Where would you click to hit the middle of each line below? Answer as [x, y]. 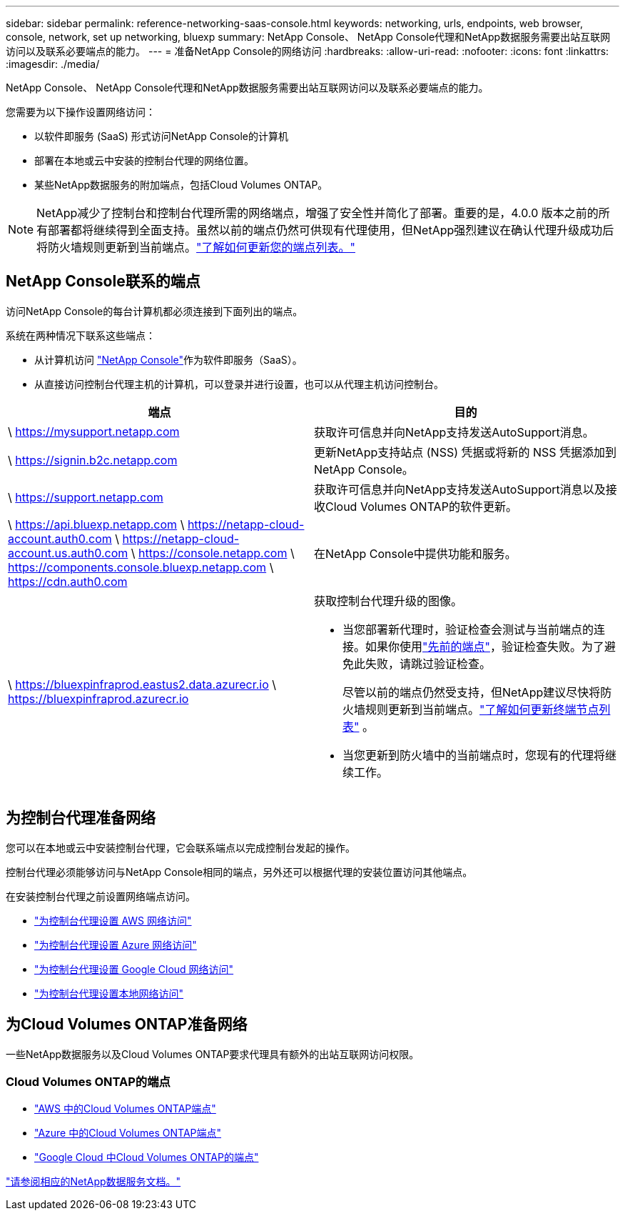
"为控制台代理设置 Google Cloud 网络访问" [134, 969]
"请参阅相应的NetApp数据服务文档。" [93, 1182]
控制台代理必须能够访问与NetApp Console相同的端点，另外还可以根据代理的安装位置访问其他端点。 [239, 872]
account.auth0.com [60, 538]
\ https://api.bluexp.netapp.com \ [96, 524]
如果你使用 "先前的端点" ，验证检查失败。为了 [485, 646]
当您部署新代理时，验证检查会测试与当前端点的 [468, 629]
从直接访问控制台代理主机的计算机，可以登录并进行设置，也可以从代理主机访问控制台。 [239, 384]
